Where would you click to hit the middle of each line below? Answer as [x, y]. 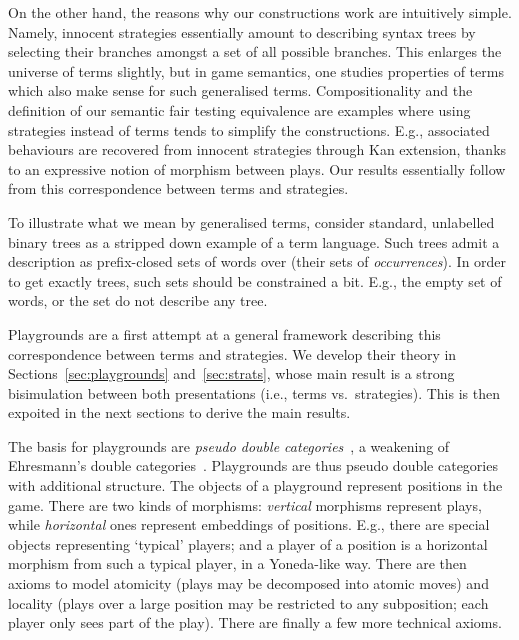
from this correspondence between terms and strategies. [178, 188]
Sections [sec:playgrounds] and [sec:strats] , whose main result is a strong [231, 373]
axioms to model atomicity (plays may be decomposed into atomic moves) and [248, 583]
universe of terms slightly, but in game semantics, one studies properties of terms [256, 70]
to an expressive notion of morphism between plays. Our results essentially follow [257, 168]
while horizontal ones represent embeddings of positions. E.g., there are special [249, 524]
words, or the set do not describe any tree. [138, 300]
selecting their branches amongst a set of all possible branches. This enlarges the [255, 51]
